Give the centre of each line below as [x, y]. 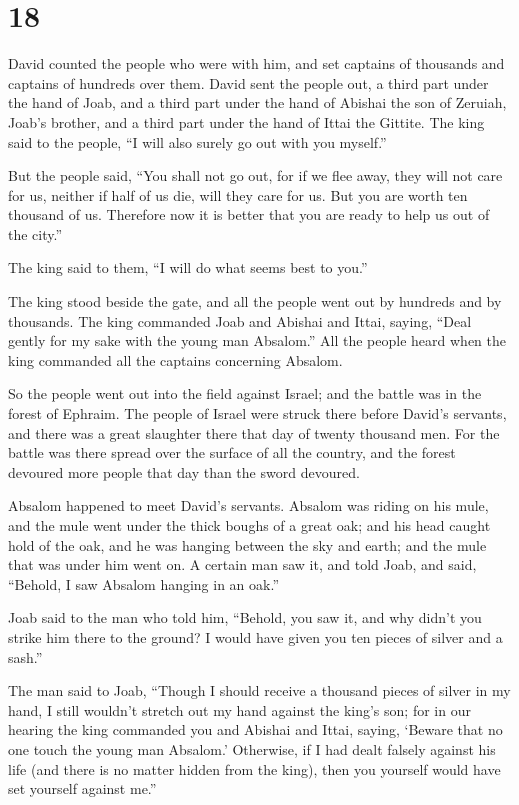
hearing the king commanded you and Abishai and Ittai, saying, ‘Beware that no [255, 729]
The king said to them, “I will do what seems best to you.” [188, 267]
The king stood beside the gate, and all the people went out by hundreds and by [255, 301]
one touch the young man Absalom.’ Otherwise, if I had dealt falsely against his [252, 748]
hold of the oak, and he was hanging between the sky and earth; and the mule [247, 544]
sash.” [25, 656]
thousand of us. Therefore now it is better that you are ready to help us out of [249, 214]
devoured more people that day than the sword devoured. [184, 471]
